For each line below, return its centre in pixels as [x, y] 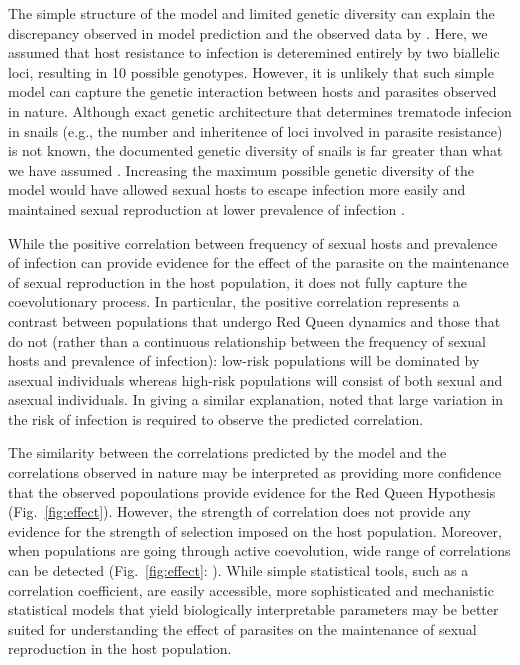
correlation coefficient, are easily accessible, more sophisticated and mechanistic [251, 589]
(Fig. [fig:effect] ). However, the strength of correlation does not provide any [239, 511]
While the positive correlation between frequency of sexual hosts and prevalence [253, 242]
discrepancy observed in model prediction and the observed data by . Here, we [248, 32]
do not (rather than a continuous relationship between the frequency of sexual [247, 340]
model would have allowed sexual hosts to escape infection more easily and [237, 189]
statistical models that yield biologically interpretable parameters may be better [253, 609]
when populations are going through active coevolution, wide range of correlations [259, 550]
